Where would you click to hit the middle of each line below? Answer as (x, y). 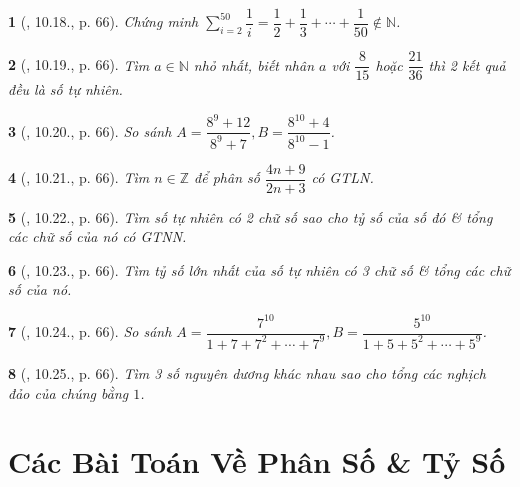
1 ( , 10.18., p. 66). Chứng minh (103, 21)
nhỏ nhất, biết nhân (254, 64)
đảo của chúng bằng (68, 392)
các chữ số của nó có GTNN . (97, 236)
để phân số (227, 177)
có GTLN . (342, 177)
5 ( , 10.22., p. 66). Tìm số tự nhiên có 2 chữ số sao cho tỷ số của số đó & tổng (250, 216)
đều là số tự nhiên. (65, 89)
